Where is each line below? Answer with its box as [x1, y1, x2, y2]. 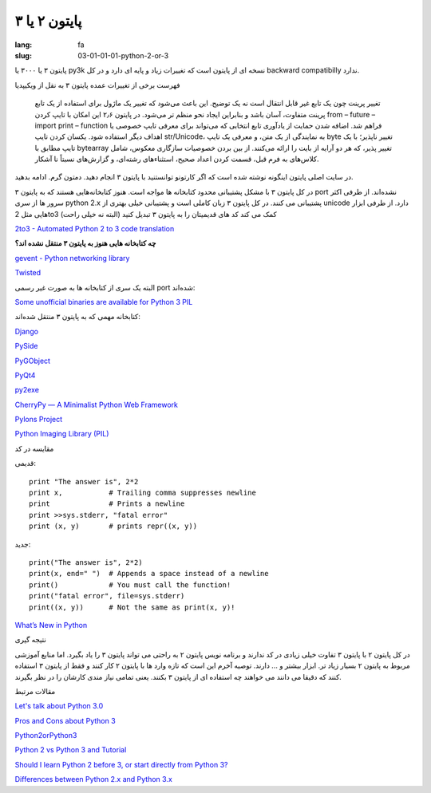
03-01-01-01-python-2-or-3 [77, 50, 169, 60]
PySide [14, 341, 38, 351]
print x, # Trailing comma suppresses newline [29, 488, 257, 498]
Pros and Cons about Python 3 [14, 716, 116, 725]
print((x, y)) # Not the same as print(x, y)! [29, 602, 235, 612]
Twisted [14, 268, 42, 278]
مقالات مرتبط [14, 686, 56, 696]
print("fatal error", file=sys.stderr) [29, 591, 185, 601]
